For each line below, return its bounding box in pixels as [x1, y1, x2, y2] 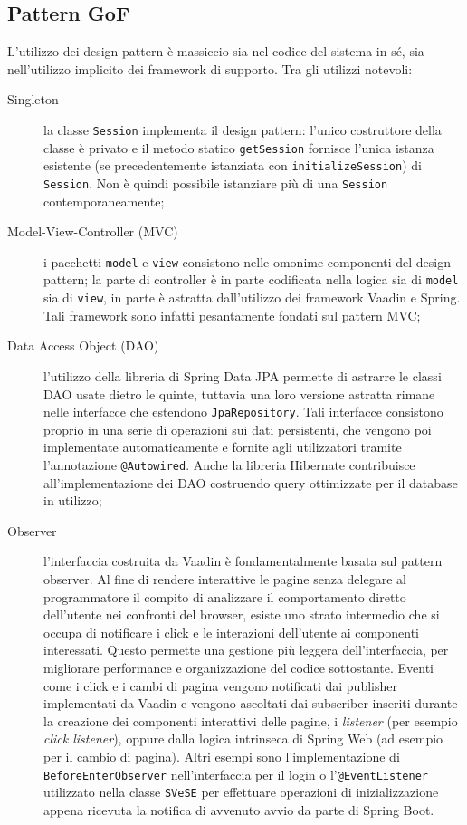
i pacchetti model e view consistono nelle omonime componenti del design [43, 252, 452, 271]
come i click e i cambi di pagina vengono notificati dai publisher [43, 676, 397, 695]
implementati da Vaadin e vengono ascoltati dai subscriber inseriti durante [43, 694, 458, 713]
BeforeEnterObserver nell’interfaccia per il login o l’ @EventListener [43, 764, 428, 783]
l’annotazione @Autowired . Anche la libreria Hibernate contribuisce [43, 455, 415, 474]
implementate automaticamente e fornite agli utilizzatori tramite [43, 437, 402, 456]
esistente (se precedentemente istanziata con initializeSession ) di [43, 156, 422, 175]
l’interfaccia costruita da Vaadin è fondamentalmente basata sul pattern [43, 552, 443, 571]
